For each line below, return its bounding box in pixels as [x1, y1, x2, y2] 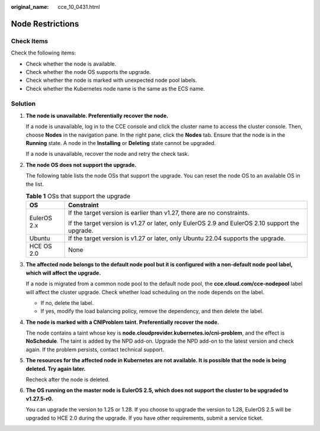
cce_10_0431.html [57, 4, 100, 10]
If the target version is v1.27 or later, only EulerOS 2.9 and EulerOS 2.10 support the [68, 219, 299, 227]
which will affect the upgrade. [25, 269, 101, 276]
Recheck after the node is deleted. [25, 376, 110, 383]
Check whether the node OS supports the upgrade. [25, 68, 151, 75]
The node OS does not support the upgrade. [25, 161, 137, 168]
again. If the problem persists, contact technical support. [25, 346, 164, 353]
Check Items [11, 37, 49, 45]
